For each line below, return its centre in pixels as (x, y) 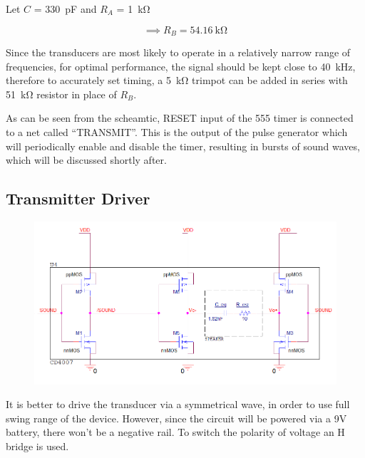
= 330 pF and (65, 9)
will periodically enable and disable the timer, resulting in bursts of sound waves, (183, 146)
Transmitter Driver (78, 198)
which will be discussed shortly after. (86, 160)
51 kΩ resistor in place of (61, 94)
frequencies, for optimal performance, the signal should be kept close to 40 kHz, (181, 66)
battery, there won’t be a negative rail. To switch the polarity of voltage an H (175, 432)
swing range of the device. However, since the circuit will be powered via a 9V (176, 418)
